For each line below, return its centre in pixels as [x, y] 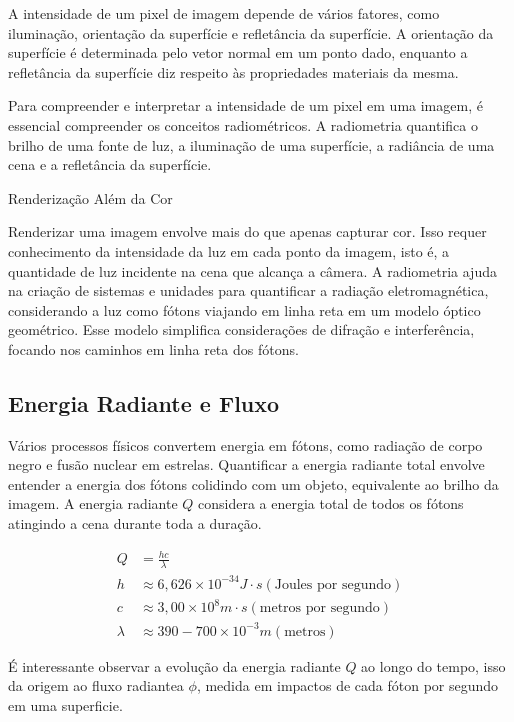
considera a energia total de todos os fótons [331, 503]
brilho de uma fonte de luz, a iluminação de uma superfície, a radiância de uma [251, 144]
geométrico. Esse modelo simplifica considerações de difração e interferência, [241, 329]
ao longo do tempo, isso [433, 665]
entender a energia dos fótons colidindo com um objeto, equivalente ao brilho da [253, 483]
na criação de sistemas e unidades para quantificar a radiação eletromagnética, [248, 290]
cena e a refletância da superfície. [110, 164]
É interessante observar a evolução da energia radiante [174, 665]
